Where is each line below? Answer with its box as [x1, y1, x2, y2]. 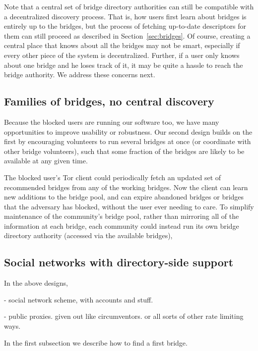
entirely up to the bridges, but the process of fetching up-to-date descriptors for [4, 21, 246, 31]
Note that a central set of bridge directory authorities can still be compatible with [4, 1, 254, 11]
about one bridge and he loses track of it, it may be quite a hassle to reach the [4, 59, 243, 70]
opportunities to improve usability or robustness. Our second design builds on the [4, 126, 253, 137]
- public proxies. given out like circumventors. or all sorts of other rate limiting [4, 311, 244, 321]
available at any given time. [4, 155, 88, 166]
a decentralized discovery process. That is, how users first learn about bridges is [4, 11, 247, 21]
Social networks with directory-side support [4, 254, 234, 270]
